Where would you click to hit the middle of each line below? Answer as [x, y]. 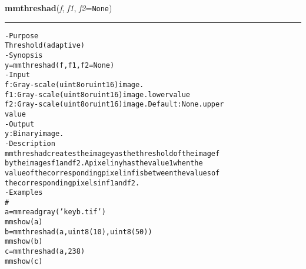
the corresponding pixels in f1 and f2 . [72, 183]
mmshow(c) [24, 261]
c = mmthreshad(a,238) [45, 252]
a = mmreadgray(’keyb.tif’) [55, 212]
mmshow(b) [24, 242]
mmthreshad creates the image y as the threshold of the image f [112, 153]
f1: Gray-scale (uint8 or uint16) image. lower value [98, 94]
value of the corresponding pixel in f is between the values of [112, 173]
